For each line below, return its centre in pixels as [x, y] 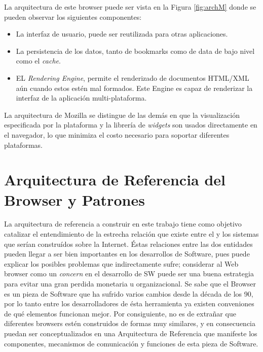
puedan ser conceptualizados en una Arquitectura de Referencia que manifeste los [131, 333]
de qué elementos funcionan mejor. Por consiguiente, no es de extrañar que [120, 313]
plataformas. [23, 145]
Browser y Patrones [74, 199]
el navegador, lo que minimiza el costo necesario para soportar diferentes [117, 134]
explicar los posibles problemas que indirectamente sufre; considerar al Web [121, 263]
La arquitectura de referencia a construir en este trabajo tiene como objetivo [123, 224]
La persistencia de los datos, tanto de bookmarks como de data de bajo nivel [135, 51]
